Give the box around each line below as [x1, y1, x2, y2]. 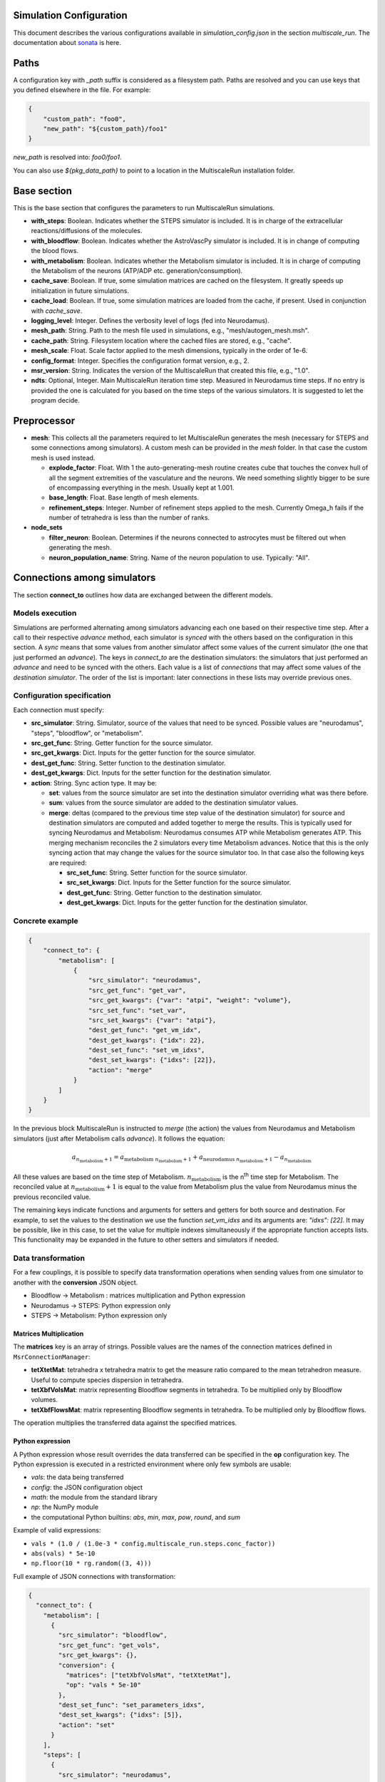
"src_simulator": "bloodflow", [58, 1631, 168, 1639]
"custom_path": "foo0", [43, 115, 126, 123]
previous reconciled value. [13, 1193, 91, 1201]
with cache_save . [31, 307, 83, 315]
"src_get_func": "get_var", [88, 986, 187, 994]
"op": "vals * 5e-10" [65, 1681, 142, 1689]
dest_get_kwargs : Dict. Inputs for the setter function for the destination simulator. [31, 768, 272, 777]
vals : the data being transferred [31, 1473, 124, 1482]
